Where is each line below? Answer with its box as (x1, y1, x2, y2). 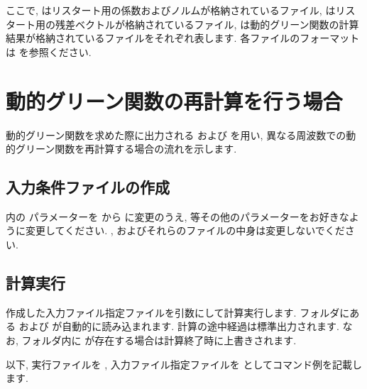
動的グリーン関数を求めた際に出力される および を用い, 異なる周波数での (6, 127, 346, 142)
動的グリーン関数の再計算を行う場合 (6, 86, 343, 115)
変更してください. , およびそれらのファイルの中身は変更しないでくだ (25, 223, 345, 238)
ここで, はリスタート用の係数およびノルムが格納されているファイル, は (6, 3, 336, 17)
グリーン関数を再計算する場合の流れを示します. (15, 141, 237, 156)
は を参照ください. (6, 44, 92, 59)
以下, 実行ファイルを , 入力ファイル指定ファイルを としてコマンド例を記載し (6, 356, 363, 371)
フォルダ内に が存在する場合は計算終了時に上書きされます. (21, 333, 297, 348)
